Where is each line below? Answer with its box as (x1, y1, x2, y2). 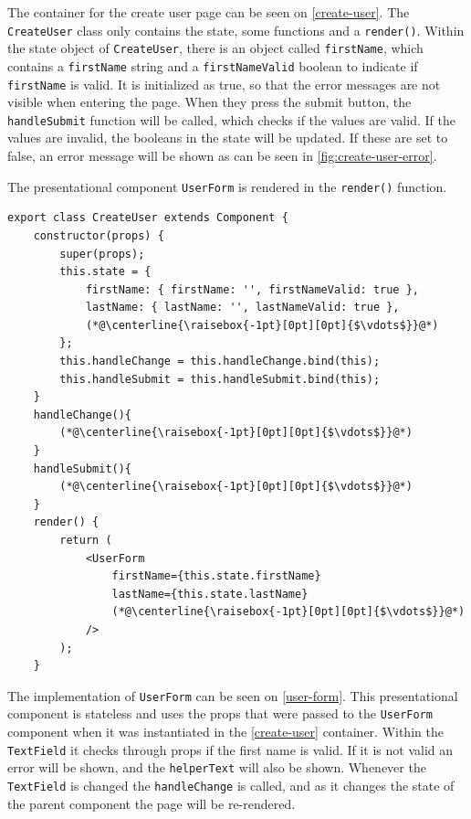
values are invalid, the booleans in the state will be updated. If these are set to (7, 128, 448, 147)
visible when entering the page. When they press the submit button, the (7, 92, 412, 112)
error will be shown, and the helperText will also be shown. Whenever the (7, 758, 426, 777)
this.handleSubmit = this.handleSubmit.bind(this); (59, 372, 381, 386)
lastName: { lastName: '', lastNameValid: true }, (85, 301, 400, 314)
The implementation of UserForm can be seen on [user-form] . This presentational (7, 686, 458, 705)
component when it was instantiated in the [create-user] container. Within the (7, 722, 444, 741)
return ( (59, 534, 112, 547)
